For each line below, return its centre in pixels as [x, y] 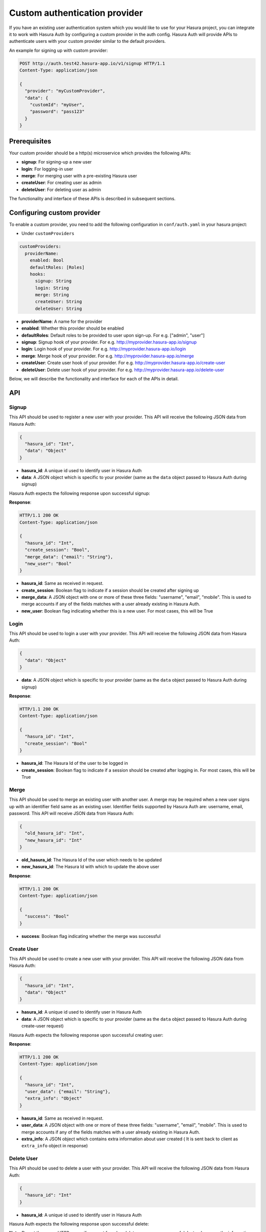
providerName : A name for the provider [62, 321]
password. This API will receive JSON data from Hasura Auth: [71, 813]
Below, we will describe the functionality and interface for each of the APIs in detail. [94, 378]
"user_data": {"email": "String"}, [68, 1091]
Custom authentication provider [76, 13]
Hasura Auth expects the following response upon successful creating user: [86, 1035]
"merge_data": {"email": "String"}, [69, 557]
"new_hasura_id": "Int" [53, 840]
